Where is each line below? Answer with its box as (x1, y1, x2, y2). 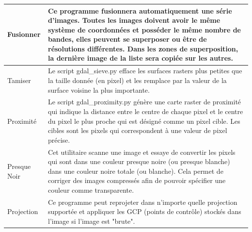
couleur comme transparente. (48, 184, 134, 195)
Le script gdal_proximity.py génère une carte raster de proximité (48, 97, 241, 107)
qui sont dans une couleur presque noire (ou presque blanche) (48, 156, 230, 166)
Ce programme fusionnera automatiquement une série (48, 5, 232, 16)
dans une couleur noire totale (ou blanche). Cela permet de (48, 166, 223, 176)
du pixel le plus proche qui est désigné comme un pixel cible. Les (48, 116, 240, 126)
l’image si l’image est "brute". (48, 215, 135, 226)
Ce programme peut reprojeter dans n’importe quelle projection (48, 197, 237, 207)
